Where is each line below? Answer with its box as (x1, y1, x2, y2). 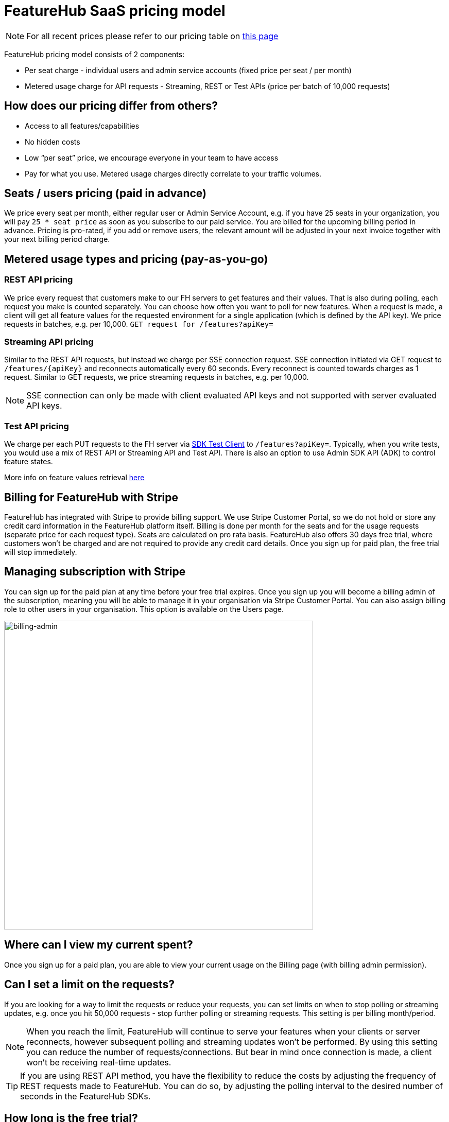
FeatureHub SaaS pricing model (4, 2, 226, 20)
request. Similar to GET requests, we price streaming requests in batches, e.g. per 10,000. (4, 373, 309, 382)
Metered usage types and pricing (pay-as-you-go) (4, 252, 268, 266)
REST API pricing (4, 274, 73, 285)
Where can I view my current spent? (4, 938, 193, 952)
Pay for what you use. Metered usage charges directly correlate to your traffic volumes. (25, 169, 321, 178)
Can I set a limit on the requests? (4, 978, 175, 991)
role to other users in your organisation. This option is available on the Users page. (4, 604, 284, 613)
